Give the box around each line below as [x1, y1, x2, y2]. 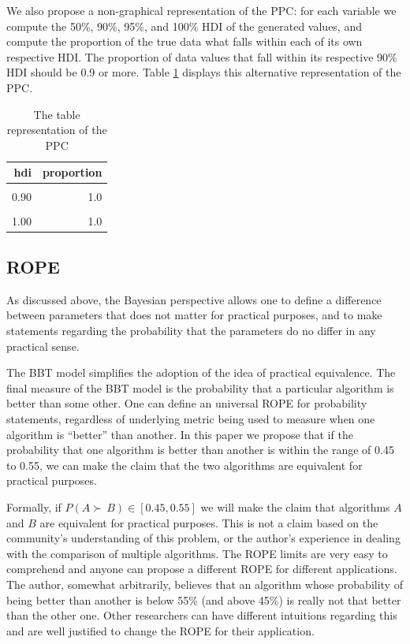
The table [33, 106, 80, 122]
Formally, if [6, 498, 61, 515]
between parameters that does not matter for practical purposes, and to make [6, 307, 382, 323]
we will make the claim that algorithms [200, 498, 390, 515]
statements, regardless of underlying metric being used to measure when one [6, 410, 375, 426]
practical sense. [6, 337, 80, 354]
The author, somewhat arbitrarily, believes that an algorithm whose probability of [6, 575, 403, 592]
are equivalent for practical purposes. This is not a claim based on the [39, 514, 378, 530]
